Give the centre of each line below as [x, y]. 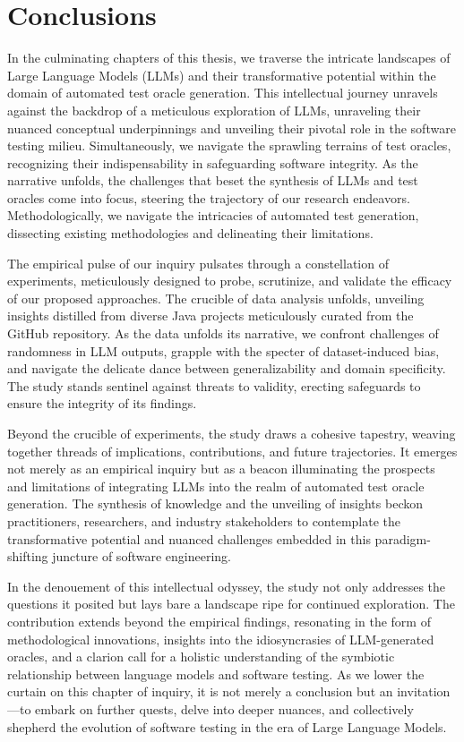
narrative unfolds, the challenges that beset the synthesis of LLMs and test [213, 180]
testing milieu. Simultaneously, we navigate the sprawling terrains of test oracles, [229, 145]
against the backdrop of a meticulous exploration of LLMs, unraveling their [214, 110]
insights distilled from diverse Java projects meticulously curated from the [211, 316]
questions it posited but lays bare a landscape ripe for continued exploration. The [231, 604]
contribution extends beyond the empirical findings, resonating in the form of [219, 621]
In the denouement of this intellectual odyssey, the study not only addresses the [227, 586]
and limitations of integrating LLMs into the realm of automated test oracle [216, 486]
